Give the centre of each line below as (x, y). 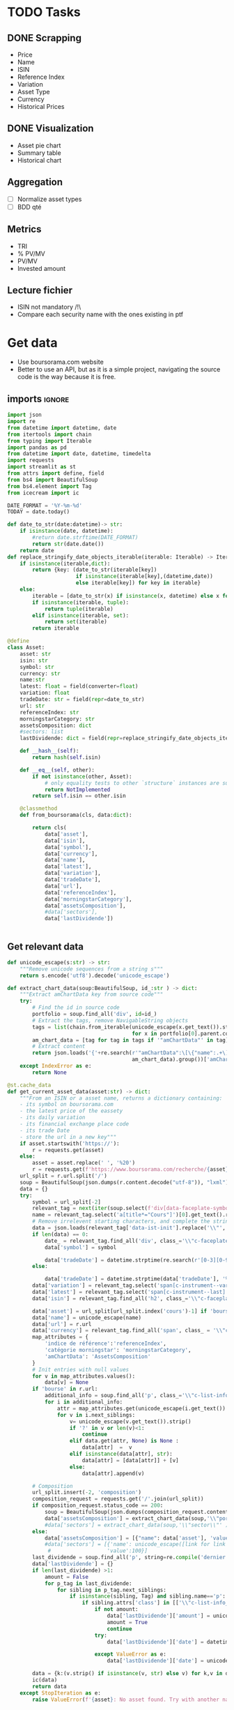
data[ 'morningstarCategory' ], (88, 899)
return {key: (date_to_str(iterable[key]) (95, 570)
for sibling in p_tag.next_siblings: (112, 1590)
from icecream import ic (43, 493)
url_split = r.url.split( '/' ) (64, 1176)
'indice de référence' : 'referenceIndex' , (106, 1344)
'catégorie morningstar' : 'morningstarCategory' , (118, 1350)
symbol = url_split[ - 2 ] (67, 1202)
